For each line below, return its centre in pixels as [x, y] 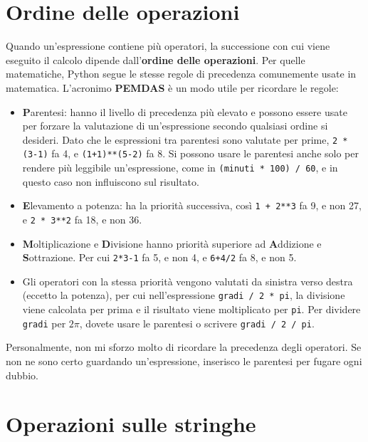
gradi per [44, 323]
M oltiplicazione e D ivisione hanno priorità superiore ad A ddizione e [172, 243]
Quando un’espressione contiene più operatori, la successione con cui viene [168, 46]
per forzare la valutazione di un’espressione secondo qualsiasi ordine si [175, 126]
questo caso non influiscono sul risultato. [111, 181]
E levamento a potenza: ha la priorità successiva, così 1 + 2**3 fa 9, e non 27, [192, 205]
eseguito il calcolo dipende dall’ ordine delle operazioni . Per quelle [156, 59]
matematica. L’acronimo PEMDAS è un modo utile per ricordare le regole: [172, 87]
